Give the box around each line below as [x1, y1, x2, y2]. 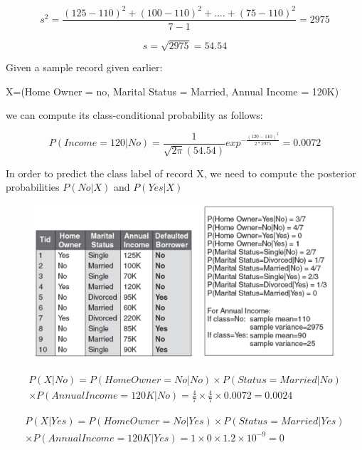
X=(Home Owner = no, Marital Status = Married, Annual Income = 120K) [6, 83, 339, 98]
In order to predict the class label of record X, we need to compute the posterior [6, 165, 356, 180]
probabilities [6, 179, 60, 194]
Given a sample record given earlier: [6, 60, 163, 75]
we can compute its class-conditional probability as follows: [6, 108, 263, 122]
